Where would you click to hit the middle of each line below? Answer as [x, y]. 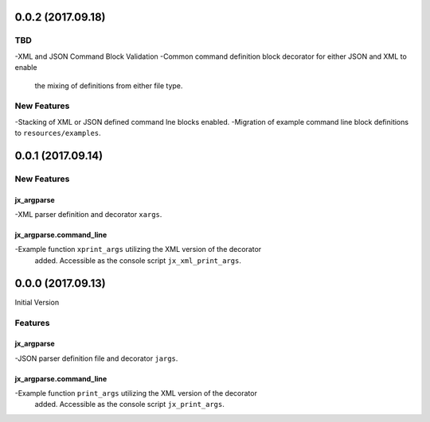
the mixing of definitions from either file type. [109, 85]
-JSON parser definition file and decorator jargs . [96, 358]
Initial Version [37, 302]
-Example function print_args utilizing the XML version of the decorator [136, 393]
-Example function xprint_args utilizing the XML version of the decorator [138, 250]
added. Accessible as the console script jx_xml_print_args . [138, 260]
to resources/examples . [58, 133]
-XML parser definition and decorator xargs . [88, 215]
